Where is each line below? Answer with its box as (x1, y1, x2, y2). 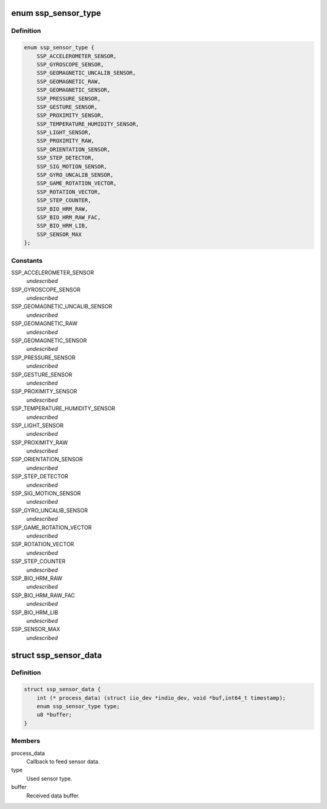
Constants (11, 256, 43, 265)
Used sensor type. (26, 774, 73, 782)
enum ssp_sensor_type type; (36, 703, 121, 710)
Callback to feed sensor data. (26, 757, 100, 765)
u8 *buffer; (36, 711, 73, 719)
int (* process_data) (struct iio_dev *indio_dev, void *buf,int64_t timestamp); (36, 694, 286, 701)
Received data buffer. (26, 792, 80, 799)
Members (11, 737, 41, 745)
